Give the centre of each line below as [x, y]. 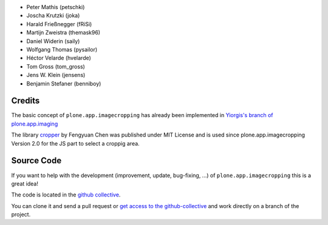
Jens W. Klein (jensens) [56, 75]
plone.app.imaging [35, 124]
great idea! [25, 183]
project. [21, 215]
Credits [26, 101]
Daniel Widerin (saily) [53, 41]
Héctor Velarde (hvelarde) [59, 58]
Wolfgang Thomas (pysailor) [62, 49]
